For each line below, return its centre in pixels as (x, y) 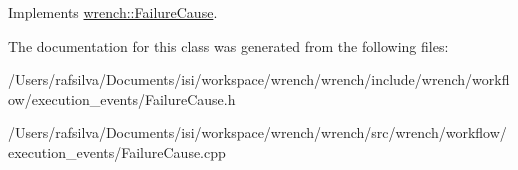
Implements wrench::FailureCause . (113, 12)
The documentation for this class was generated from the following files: (228, 45)
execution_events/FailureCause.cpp (117, 151)
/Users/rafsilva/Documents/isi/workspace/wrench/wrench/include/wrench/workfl (259, 79)
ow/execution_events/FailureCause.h (122, 98)
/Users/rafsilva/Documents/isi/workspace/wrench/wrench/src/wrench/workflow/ (257, 132)
